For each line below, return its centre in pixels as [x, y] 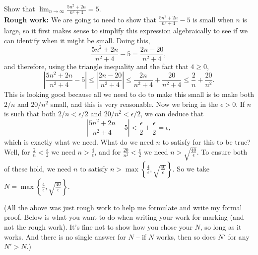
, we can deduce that [172, 114]
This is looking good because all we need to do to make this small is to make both [129, 94]
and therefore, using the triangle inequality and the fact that [96, 66]
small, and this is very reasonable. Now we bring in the [134, 104]
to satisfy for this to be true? [206, 141]
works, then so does [186, 236]
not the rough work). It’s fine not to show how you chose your [98, 227]
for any [239, 236]
